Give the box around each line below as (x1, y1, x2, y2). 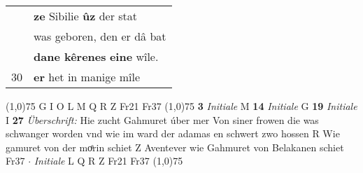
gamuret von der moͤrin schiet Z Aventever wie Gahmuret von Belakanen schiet (6, 139, 344, 154)
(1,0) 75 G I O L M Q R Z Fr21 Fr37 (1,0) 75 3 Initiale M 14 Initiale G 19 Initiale (6, 99, 357, 113)
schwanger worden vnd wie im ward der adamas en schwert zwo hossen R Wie (6, 126, 340, 141)
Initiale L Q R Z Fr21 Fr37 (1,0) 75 (34, 153, 183, 168)
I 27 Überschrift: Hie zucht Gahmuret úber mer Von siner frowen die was (6, 112, 319, 127)
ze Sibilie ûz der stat (34, 8, 138, 24)
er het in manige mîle (34, 69, 141, 85)
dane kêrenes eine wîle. (34, 48, 159, 64)
